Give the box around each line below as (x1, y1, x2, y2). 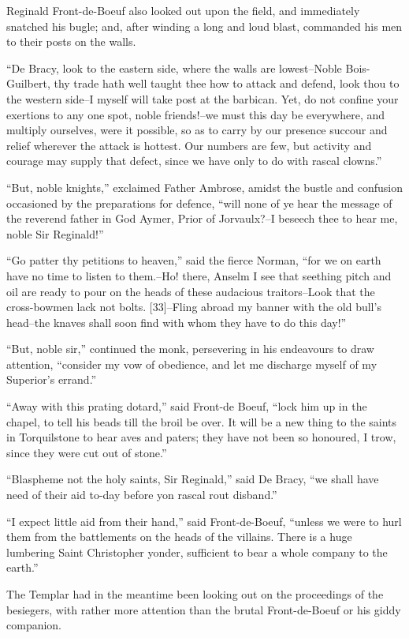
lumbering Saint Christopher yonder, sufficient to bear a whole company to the (6, 543, 388, 560)
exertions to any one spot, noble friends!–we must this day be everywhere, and (6, 106, 385, 122)
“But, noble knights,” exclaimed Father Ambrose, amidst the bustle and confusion (6, 178, 403, 195)
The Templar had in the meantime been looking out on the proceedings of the (6, 586, 384, 602)
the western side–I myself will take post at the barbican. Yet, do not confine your (6, 90, 399, 107)
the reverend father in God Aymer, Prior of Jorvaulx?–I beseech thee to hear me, (6, 210, 398, 227)
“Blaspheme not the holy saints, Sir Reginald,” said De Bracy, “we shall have (6, 471, 379, 487)
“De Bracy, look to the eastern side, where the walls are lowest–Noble (6, 59, 342, 76)
